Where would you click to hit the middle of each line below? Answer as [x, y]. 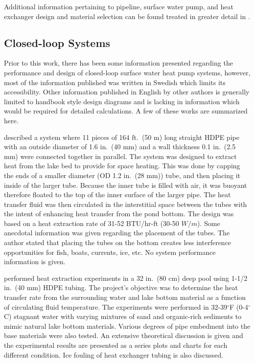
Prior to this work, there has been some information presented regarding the [118, 63]
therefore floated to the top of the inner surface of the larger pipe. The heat [117, 194]
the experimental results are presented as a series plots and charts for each [116, 345]
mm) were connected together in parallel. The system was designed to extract [120, 156]
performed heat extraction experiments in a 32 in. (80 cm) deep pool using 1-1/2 [126, 278]
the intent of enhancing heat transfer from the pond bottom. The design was [119, 214]
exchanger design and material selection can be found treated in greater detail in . [127, 16]
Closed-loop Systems [57, 42]
